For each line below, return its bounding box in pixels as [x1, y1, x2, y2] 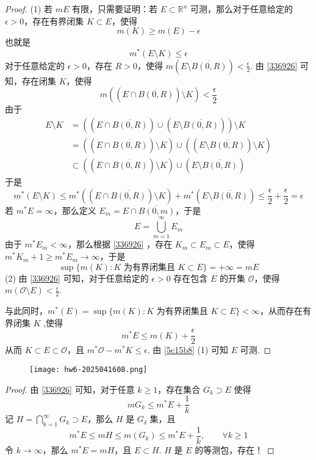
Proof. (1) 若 [5, 2, 53, 15]
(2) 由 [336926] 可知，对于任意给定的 [5, 271, 149, 284]
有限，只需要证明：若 [72, 2, 158, 15]
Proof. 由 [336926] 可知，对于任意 [5, 382, 135, 395]
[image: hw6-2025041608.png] [29, 365, 148, 374]
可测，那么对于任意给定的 [190, 2, 293, 15]
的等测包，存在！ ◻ [195, 444, 275, 456]
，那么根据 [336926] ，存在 [68, 238, 173, 250]
